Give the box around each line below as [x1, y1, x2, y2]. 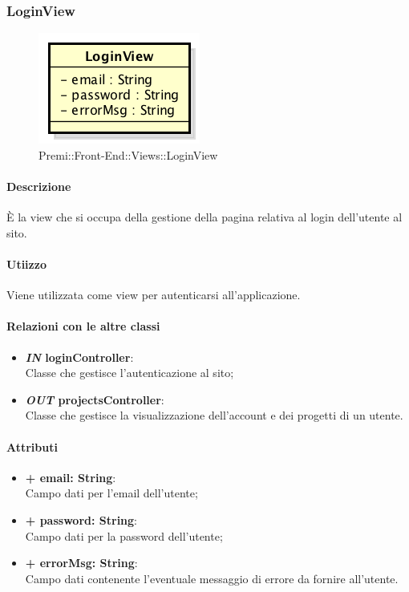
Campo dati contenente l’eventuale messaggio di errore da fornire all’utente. [25, 570, 399, 586]
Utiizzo [6, 255, 47, 272]
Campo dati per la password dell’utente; [25, 527, 223, 544]
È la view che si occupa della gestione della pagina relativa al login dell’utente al [6, 209, 403, 225]
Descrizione [6, 178, 71, 194]
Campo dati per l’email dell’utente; [25, 485, 198, 501]
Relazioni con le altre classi [6, 318, 160, 335]
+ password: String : [25, 511, 138, 528]
